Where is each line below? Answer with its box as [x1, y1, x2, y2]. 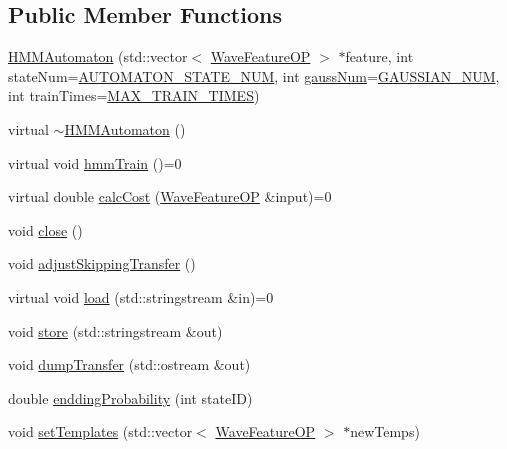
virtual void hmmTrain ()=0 [8, 152, 182, 173]
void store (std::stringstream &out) [8, 320, 223, 341]
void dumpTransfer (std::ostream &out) [8, 354, 251, 375]
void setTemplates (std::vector [8, 421, 193, 442]
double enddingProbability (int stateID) [8, 387, 253, 408]
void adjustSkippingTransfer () [8, 253, 196, 274]
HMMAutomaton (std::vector [8, 46, 188, 67]
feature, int [345, 46, 414, 67]
